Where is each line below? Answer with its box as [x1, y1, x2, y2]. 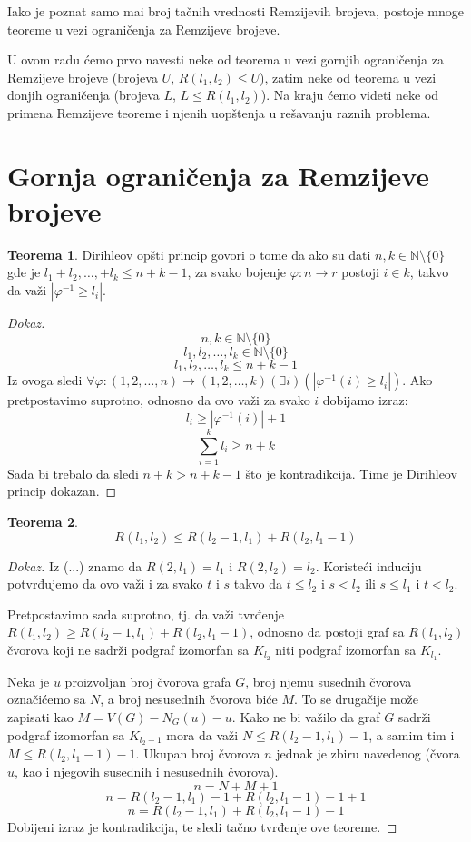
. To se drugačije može [294, 689, 418, 708]
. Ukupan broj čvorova [135, 744, 260, 763]
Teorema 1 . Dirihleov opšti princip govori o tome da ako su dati [7, 244, 371, 263]
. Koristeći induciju [315, 556, 422, 575]
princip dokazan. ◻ [7, 481, 117, 500]
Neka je [7, 671, 50, 690]
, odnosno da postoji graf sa [250, 622, 405, 641]
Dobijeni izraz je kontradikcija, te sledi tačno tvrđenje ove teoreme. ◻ [7, 817, 397, 836]
